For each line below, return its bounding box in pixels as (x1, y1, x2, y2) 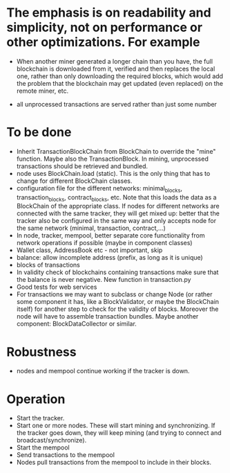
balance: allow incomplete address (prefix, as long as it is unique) (16, 253, 203, 262)
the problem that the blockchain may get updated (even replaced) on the (16, 79, 224, 87)
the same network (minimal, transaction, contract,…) (16, 224, 166, 233)
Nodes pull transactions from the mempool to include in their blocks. (16, 458, 212, 467)
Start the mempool (16, 443, 70, 452)
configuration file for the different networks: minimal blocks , (16, 184, 182, 194)
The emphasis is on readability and (6, 5, 211, 21)
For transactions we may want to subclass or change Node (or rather (16, 290, 213, 298)
